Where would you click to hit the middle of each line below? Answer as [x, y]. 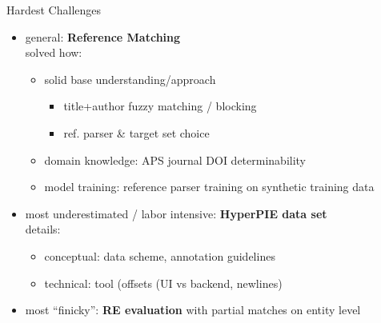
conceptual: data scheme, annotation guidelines [160, 255]
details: [43, 229]
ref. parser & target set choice [136, 132]
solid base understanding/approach [130, 79]
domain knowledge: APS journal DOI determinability [175, 160]
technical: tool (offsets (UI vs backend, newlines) [163, 283]
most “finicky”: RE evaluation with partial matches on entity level [193, 310]
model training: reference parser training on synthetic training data [209, 187]
